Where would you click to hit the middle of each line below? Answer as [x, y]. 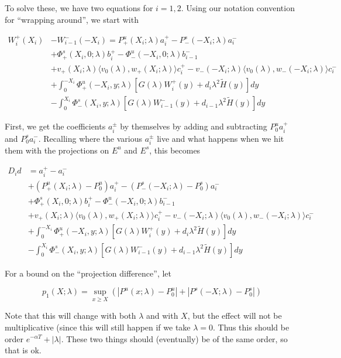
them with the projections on [57, 150]
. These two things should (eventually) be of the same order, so [174, 338]
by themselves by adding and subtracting [194, 126]
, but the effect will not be [235, 316]
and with [162, 316]
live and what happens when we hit [221, 138]
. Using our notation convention [238, 8]
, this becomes [175, 150]
